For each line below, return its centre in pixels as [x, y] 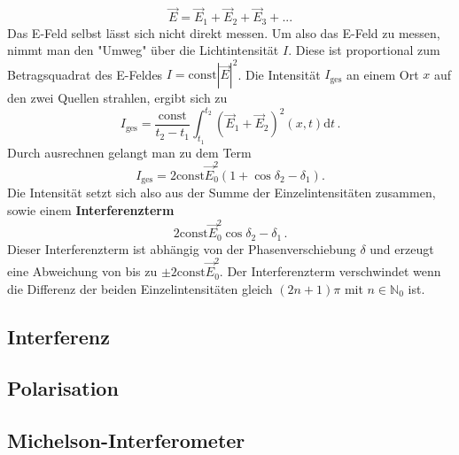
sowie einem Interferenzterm [91, 210]
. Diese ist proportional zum [364, 50]
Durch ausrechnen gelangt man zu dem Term [129, 152]
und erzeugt [402, 248]
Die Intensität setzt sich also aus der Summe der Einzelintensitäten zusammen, [222, 193]
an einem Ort [382, 74]
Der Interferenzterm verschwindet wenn [334, 271]
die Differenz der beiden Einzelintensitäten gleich [140, 288]
